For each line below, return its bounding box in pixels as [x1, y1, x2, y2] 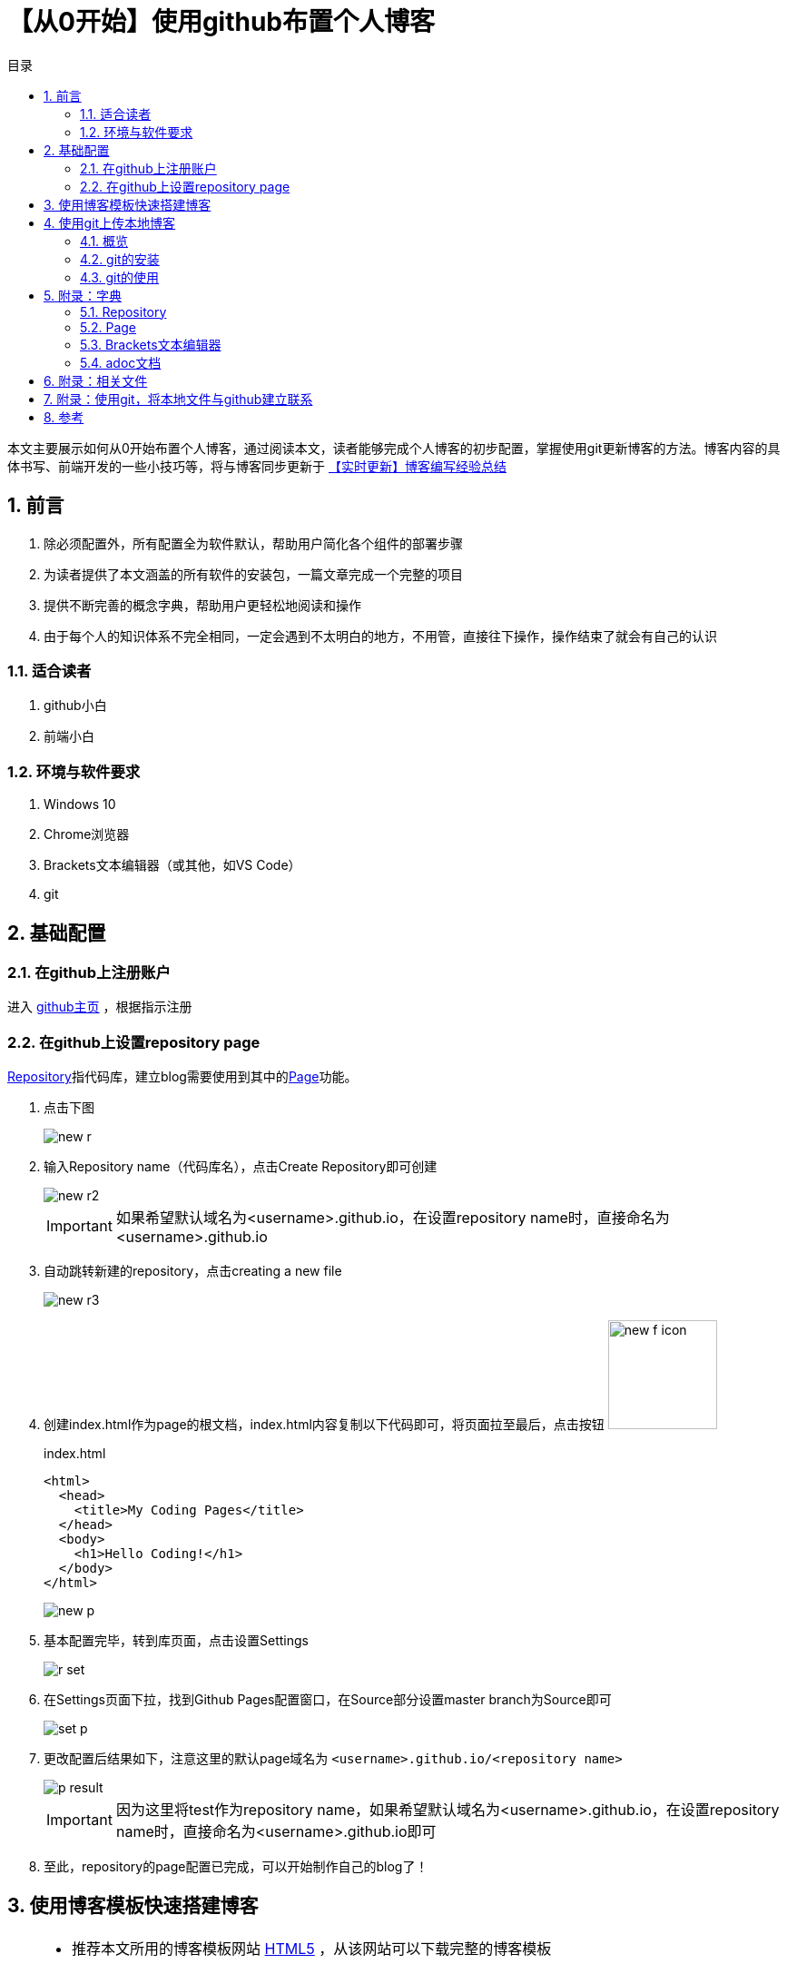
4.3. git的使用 [80, 269, 160, 285]
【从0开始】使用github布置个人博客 [7, 6, 435, 37]
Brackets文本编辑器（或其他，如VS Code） [44, 857, 301, 873]
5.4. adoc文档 [80, 354, 162, 370]
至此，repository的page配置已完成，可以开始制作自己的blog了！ [44, 1859, 428, 1875]
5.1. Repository [80, 303, 167, 320]
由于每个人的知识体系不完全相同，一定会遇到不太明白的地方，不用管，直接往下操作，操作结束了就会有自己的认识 [44, 627, 717, 644]
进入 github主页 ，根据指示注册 [7, 999, 192, 1015]
